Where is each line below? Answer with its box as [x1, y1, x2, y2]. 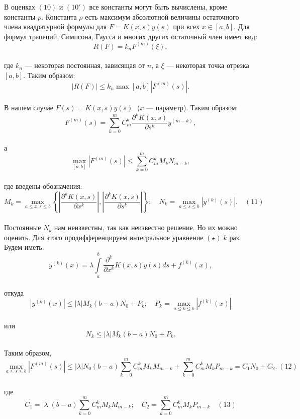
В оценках [4, 2, 36, 12]
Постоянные [4, 222, 41, 233]
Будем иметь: [4, 242, 44, 252]
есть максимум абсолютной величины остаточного [85, 11, 239, 22]
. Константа [41, 11, 77, 22]
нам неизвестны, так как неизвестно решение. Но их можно [54, 222, 238, 233]
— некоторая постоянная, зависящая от [25, 60, 145, 71]
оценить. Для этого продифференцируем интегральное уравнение [4, 232, 204, 242]
